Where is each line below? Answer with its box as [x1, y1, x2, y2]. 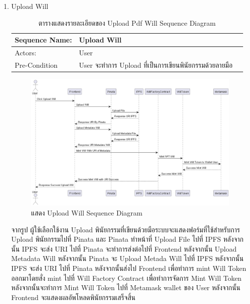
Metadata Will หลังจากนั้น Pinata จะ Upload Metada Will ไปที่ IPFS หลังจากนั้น [11, 253, 244, 263]
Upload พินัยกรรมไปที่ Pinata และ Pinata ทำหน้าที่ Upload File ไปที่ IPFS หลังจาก [11, 234, 244, 244]
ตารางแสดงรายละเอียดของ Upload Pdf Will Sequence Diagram [38, 17, 216, 28]
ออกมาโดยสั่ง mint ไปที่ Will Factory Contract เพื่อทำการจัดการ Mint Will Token [11, 272, 242, 283]
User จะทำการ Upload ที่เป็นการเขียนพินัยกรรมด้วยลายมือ [79, 59, 233, 70]
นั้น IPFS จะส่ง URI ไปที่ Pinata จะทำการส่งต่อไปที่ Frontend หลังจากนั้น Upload [11, 243, 237, 254]
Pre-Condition [14, 59, 58, 70]
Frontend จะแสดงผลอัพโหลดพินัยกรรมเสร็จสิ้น [11, 292, 136, 302]
